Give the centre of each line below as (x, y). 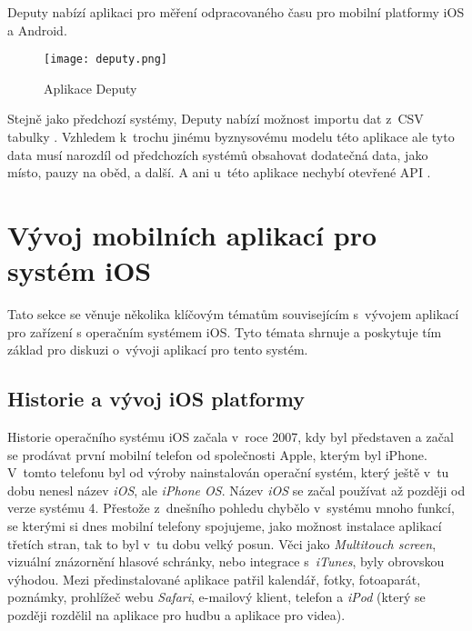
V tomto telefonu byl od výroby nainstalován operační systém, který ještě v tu (228, 472)
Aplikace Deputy (90, 88)
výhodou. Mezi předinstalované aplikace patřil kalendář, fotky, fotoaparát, (214, 579)
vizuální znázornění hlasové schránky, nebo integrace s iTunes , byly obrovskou (226, 561)
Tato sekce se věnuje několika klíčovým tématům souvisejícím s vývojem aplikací (233, 314)
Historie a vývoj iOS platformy (156, 399)
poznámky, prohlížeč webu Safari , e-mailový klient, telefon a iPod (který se (216, 597)
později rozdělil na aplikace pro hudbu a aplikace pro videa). (176, 615)
